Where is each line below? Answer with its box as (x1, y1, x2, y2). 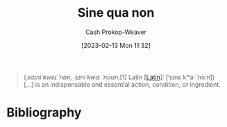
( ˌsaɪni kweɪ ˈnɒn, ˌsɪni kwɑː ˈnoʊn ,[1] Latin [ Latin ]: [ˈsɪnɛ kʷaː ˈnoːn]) (23, 73, 215, 81)
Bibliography (6, 105, 82, 121)
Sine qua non (77, 5, 155, 21)
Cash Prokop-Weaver (85, 28, 147, 36)
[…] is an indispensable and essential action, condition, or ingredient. (23, 80, 221, 88)
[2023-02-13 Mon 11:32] (81, 41, 151, 49)
